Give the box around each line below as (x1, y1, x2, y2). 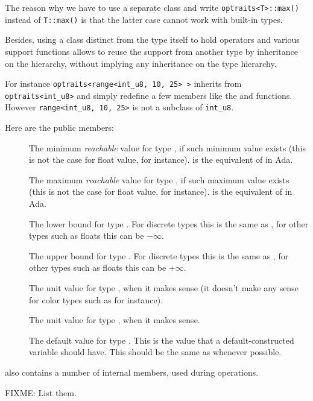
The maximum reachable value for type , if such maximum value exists (29, 173, 289, 186)
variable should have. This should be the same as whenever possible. (29, 346, 282, 358)
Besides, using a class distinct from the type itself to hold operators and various (5, 33, 300, 46)
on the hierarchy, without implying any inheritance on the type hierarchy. (5, 57, 277, 69)
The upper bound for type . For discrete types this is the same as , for (29, 249, 289, 262)
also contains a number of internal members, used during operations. (5, 365, 259, 378)
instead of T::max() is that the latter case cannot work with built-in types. (5, 13, 283, 25)
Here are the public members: (5, 121, 115, 134)
